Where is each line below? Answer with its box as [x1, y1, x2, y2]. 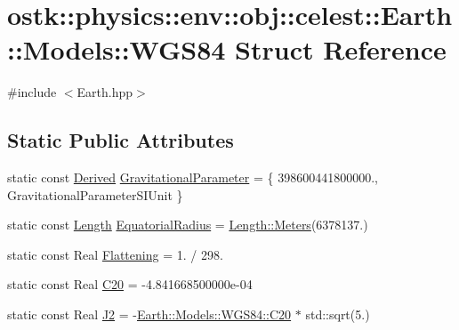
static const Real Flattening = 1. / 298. [7, 245, 223, 263]
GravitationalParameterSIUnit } [7, 185, 183, 204]
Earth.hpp [76, 83, 133, 101]
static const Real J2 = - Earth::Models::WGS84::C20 [7, 305, 292, 324]
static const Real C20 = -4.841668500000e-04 [7, 275, 253, 294]
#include [7, 83, 57, 101]
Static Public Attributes [7, 126, 234, 154]
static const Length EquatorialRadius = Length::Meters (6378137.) [7, 215, 368, 234]
